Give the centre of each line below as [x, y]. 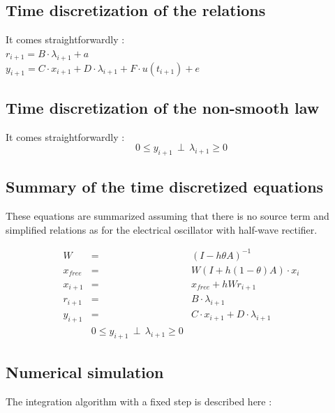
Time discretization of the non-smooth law [163, 107]
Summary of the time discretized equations [165, 187]
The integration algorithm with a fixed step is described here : [139, 401]
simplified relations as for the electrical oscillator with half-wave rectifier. [162, 229]
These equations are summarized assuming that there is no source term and [167, 216]
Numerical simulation [85, 372]
